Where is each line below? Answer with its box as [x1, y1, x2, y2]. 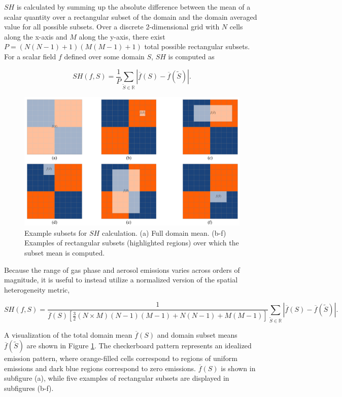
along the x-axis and [4, 31, 67, 42]
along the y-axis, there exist [79, 31, 165, 42]
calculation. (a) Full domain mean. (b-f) [101, 227, 226, 238]
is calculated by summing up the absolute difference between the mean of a [16, 2, 251, 12]
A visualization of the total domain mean [4, 329, 132, 340]
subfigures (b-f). [4, 383, 54, 393]
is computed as [168, 51, 215, 61]
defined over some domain [64, 51, 145, 61]
